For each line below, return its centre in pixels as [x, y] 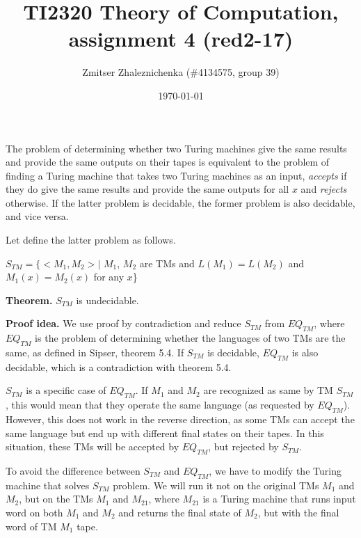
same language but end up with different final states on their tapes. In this [165, 433]
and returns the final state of [180, 512]
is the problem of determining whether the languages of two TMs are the [190, 338]
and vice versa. [37, 216]
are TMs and [167, 263]
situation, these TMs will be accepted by [93, 446]
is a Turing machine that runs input [279, 499]
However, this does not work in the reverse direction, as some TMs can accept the [180, 419]
